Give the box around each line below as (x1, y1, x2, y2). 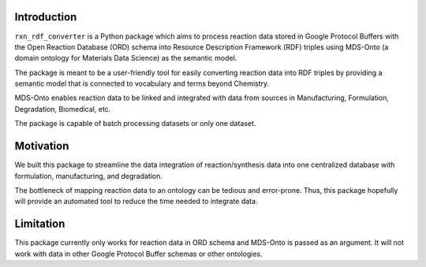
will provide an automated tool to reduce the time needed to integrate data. (14, 197, 258, 206)
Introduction (14, 10, 77, 24)
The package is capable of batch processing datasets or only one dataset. (14, 119, 256, 128)
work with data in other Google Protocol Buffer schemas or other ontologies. (14, 249, 263, 258)
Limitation (14, 217, 65, 231)
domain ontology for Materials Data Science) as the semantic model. (14, 54, 237, 63)
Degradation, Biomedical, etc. (14, 104, 111, 113)
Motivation (14, 139, 69, 153)
